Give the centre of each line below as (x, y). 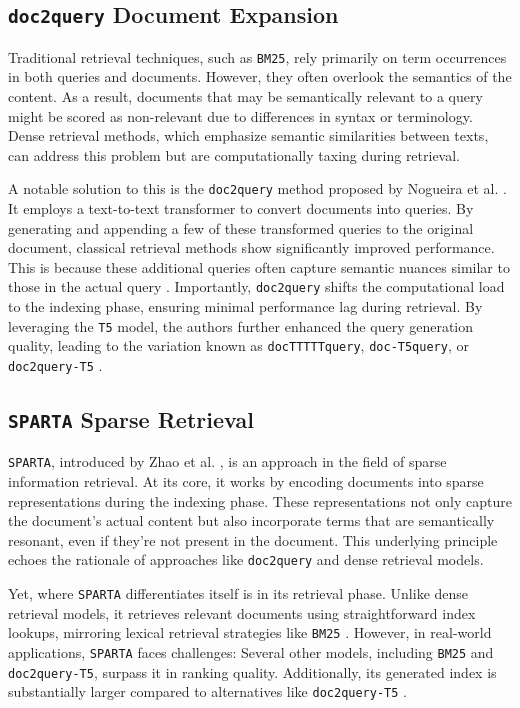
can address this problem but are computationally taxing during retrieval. (234, 154)
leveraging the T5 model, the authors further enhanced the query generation (241, 325)
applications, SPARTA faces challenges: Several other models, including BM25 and (251, 652)
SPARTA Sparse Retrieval (131, 419)
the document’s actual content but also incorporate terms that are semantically (251, 520)
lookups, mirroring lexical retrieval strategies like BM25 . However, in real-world (250, 632)
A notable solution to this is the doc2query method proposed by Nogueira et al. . (257, 188)
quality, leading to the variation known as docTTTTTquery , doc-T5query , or (238, 345)
